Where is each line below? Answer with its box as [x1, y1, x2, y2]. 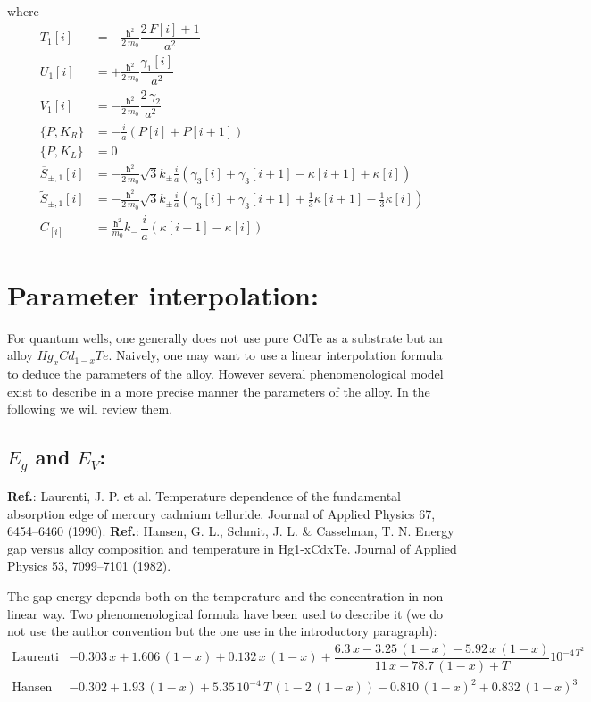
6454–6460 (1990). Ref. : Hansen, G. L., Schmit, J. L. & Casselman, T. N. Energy [7, 522, 454, 540]
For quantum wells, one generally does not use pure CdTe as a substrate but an [7, 328, 443, 347]
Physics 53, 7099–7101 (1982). [7, 556, 171, 575]
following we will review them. [7, 399, 173, 418]
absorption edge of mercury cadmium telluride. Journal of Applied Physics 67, [7, 504, 436, 522]
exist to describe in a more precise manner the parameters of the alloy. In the [7, 381, 430, 400]
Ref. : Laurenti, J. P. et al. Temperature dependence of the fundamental [7, 487, 402, 506]
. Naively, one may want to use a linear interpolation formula [108, 346, 443, 364]
